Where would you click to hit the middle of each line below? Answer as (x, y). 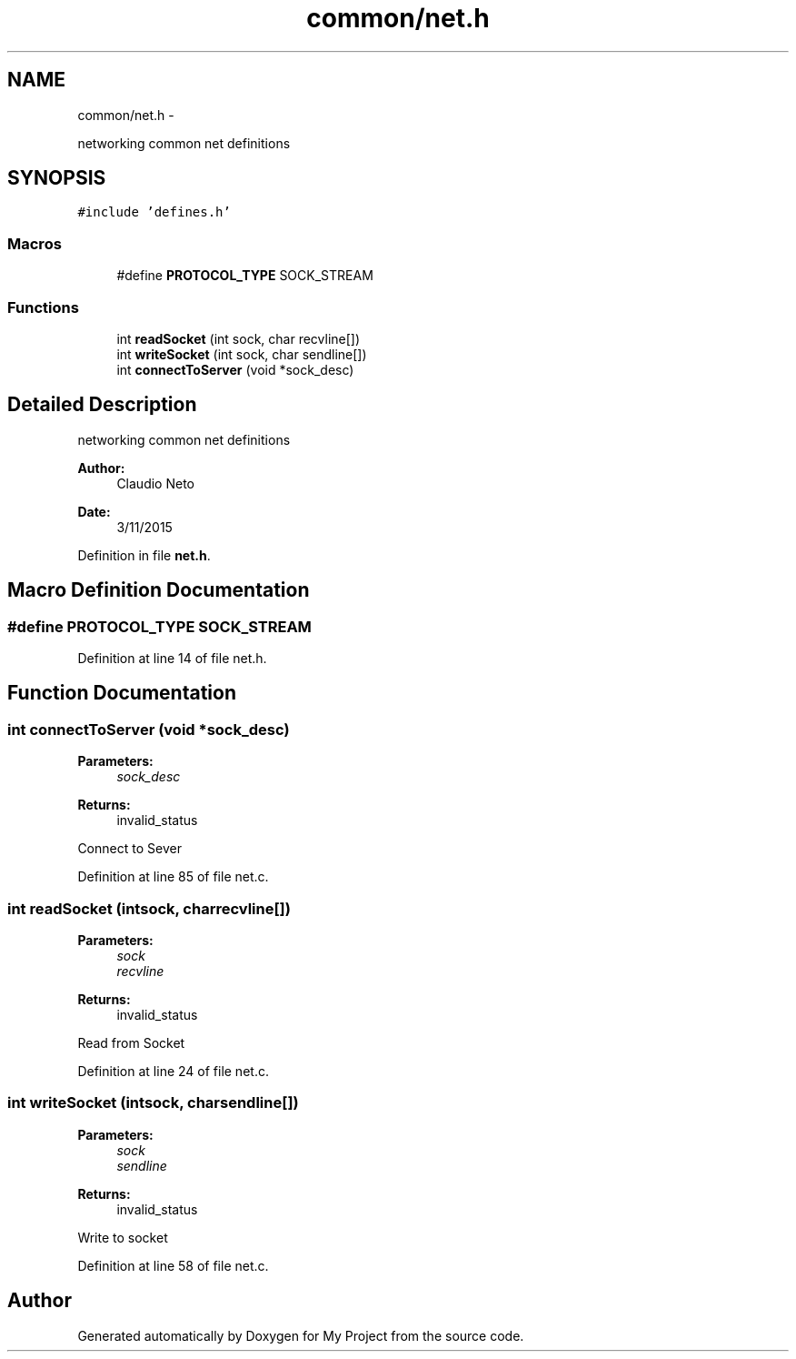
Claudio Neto (155, 483)
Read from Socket (131, 1042)
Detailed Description (102, 405)
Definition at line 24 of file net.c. (173, 1071)
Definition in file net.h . (144, 555)
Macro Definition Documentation (159, 590)
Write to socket (123, 1237)
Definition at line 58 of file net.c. (173, 1265)
